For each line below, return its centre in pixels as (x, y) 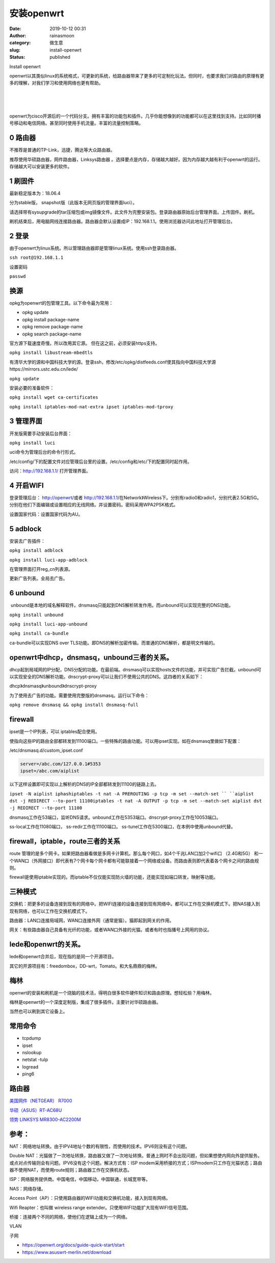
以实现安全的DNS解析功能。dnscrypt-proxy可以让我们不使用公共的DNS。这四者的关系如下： (106, 677)
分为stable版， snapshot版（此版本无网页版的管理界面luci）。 (73, 203)
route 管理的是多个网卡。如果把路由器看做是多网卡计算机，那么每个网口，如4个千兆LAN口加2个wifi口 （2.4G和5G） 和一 (136, 854)
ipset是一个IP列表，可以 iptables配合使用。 (54, 732)
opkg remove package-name (52, 327)
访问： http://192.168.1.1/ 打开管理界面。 (50, 471)
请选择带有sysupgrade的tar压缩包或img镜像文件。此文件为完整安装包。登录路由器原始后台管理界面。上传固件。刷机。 (133, 212)
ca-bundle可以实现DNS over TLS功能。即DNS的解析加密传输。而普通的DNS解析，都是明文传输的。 (114, 643)
